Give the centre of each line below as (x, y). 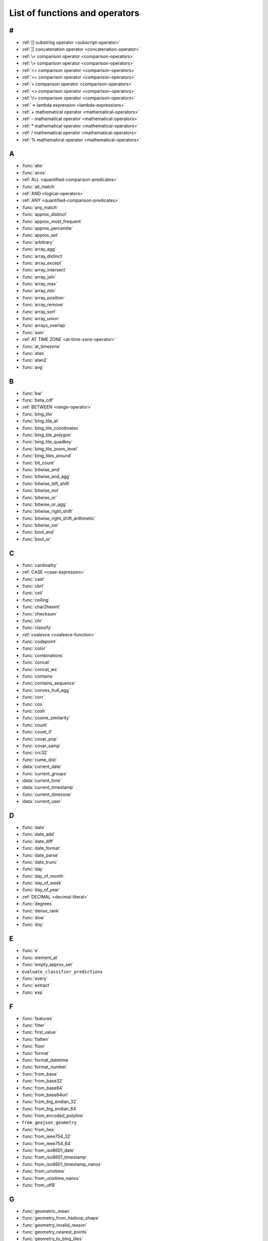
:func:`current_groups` (45, 773)
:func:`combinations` (43, 655)
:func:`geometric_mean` (46, 1211)
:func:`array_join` (39, 277)
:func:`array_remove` (43, 305)
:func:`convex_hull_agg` (46, 690)
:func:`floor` (34, 1046)
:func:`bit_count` (38, 463)
